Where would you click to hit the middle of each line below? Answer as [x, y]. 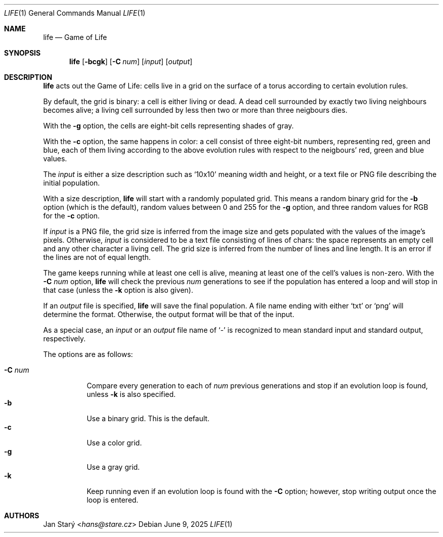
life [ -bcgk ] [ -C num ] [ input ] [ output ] [131, 61]
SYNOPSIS [23, 53]
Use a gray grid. [113, 467]
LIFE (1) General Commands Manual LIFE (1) [75, 13]
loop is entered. [113, 500]
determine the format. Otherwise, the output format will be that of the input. [169, 314]
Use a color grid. [114, 443]
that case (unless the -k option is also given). [118, 290]
